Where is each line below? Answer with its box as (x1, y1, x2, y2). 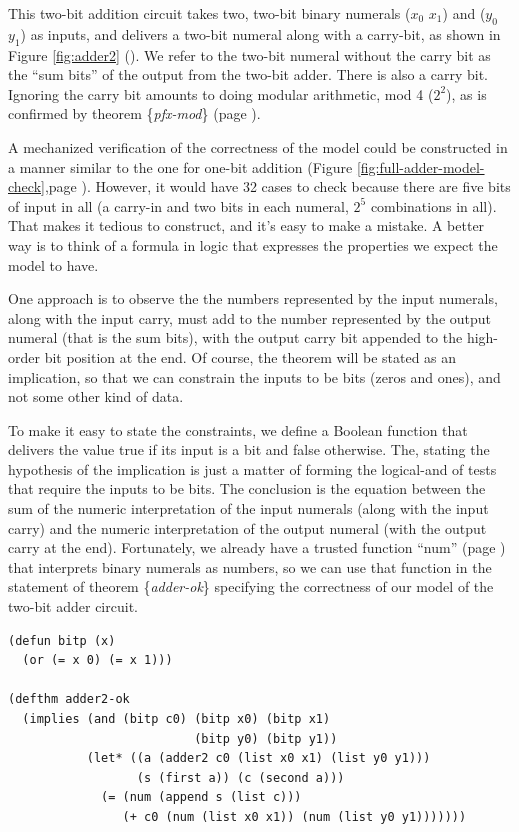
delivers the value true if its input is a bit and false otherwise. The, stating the (8, 439, 490, 460)
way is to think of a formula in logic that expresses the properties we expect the (8, 234, 498, 255)
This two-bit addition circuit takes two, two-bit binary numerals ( (8, 3, 411, 23)
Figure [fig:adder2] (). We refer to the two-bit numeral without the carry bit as (8, 44, 491, 65)
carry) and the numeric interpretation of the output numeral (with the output (8, 517, 487, 538)
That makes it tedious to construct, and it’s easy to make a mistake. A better (8, 215, 485, 236)
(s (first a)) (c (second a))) (136, 770, 345, 785)
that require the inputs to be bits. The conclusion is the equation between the (8, 478, 486, 499)
